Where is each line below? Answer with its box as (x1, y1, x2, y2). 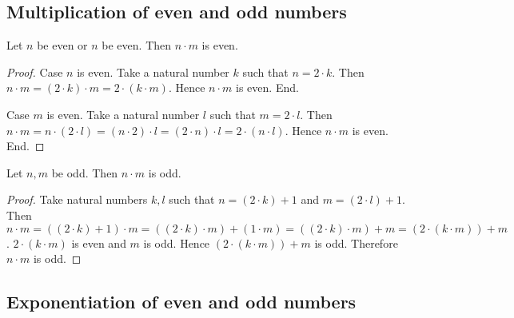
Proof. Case (6, 63, 63, 80)
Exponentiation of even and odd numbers (6, 289, 357, 314)
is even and (71, 234, 126, 251)
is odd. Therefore (314, 234, 398, 251)
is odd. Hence (143, 234, 210, 251)
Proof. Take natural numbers (6, 191, 148, 208)
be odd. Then (51, 164, 118, 181)
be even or (37, 37, 88, 54)
